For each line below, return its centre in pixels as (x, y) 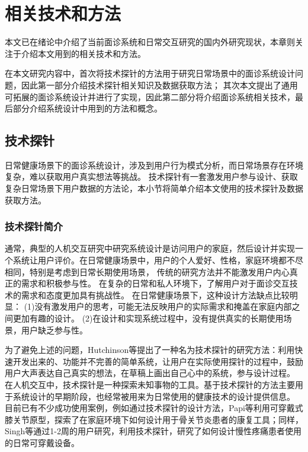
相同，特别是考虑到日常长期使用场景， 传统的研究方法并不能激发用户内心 (147, 271)
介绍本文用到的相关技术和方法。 (83, 53)
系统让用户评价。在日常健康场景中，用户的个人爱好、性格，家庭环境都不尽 (158, 260)
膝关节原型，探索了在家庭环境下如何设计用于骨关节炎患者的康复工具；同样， (154, 419)
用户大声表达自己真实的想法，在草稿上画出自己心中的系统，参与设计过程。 (150, 373)
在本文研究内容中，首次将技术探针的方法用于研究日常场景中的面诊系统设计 (150, 73)
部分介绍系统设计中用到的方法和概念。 (87, 108)
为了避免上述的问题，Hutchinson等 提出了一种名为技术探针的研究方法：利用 (150, 350)
